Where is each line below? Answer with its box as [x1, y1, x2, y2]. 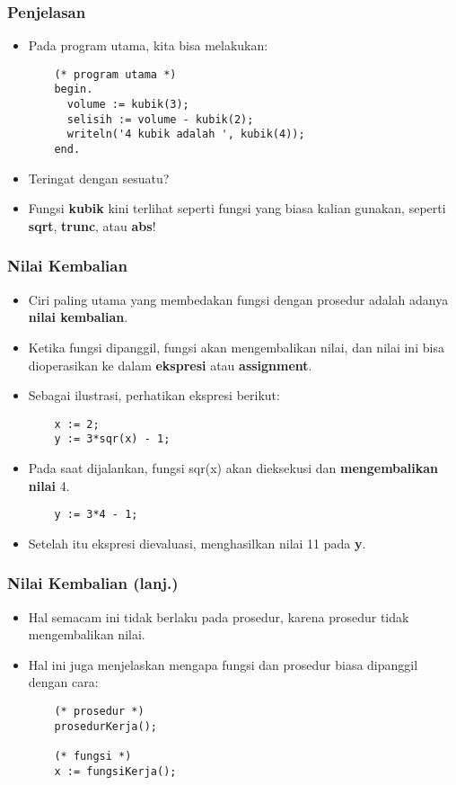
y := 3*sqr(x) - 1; [54, 433, 171, 446]
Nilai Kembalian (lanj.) [7, 572, 179, 594]
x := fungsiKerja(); [54, 764, 177, 778]
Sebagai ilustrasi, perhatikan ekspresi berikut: [28, 386, 280, 405]
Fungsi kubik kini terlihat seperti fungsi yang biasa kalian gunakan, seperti [28, 199, 446, 218]
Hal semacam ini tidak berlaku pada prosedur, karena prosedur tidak [28, 607, 409, 626]
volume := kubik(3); [66, 98, 189, 112]
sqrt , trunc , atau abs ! [28, 216, 156, 235]
